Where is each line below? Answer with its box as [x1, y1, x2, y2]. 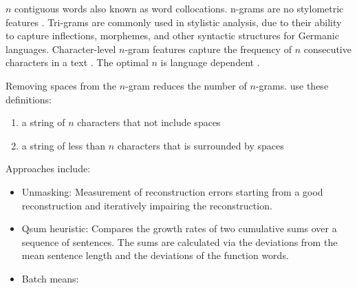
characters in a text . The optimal [6, 55, 149, 70]
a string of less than [21, 138, 106, 152]
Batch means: [21, 271, 79, 285]
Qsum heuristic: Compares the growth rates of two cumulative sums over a [21, 221, 337, 236]
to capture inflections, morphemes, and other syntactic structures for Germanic [6, 28, 339, 43]
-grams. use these [255, 78, 329, 92]
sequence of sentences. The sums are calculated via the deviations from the [21, 234, 338, 249]
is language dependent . [160, 55, 260, 70]
